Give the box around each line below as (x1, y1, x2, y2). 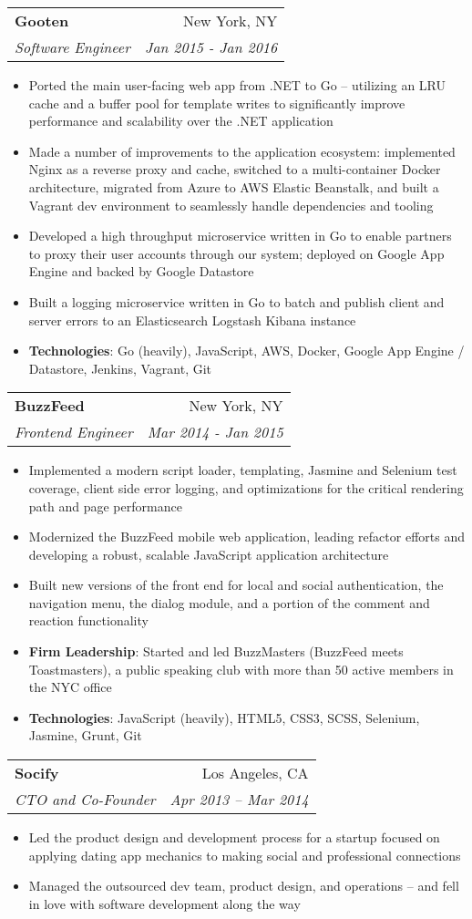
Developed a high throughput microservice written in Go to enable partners (28, 226, 452, 245)
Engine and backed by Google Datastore (28, 262, 254, 281)
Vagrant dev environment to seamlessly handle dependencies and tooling (28, 195, 434, 214)
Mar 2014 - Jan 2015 (147, 421, 283, 443)
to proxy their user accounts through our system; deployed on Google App (28, 243, 445, 263)
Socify (15, 762, 59, 784)
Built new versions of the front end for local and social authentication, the (28, 575, 444, 594)
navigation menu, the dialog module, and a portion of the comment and (28, 593, 430, 612)
